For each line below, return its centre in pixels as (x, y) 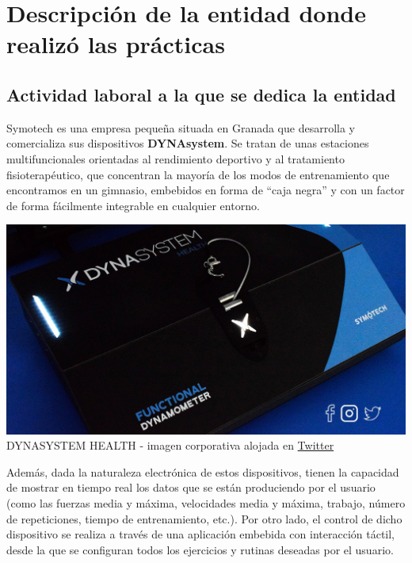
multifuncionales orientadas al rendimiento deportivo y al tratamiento (175, 158)
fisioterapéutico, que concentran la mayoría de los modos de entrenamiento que (198, 174)
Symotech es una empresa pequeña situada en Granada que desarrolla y (181, 127)
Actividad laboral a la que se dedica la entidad (201, 94)
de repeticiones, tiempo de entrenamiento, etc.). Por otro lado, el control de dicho (204, 518)
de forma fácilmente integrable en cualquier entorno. (133, 205)
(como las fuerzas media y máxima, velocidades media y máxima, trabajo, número (206, 503)
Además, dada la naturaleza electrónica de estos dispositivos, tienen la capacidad (203, 471)
